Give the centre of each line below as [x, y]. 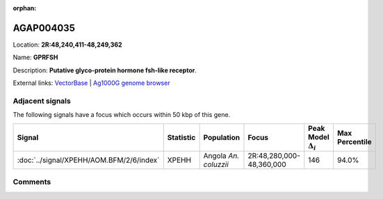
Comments [32, 182]
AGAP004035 [44, 28]
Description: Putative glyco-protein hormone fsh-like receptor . [105, 70]
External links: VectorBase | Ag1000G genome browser [91, 83]
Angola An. [221, 156]
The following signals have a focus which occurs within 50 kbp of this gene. [122, 115]
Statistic [181, 137]
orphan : [25, 8]
